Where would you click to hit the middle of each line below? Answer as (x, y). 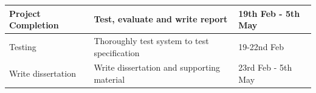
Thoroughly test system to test (151, 40)
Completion (34, 25)
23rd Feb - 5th (265, 67)
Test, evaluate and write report (161, 19)
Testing (23, 46)
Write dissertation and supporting (157, 67)
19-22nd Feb (261, 46)
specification (117, 52)
